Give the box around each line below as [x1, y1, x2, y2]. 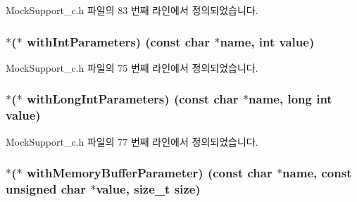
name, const [282, 164, 352, 182]
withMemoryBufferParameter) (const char [26, 164, 273, 182]
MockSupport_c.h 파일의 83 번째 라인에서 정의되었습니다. [6, 3, 258, 17]
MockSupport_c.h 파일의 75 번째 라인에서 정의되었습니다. [6, 60, 258, 75]
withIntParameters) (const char [26, 32, 211, 50]
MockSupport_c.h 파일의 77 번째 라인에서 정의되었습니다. [6, 134, 258, 149]
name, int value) [220, 32, 315, 50]
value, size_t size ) [96, 179, 201, 197]
